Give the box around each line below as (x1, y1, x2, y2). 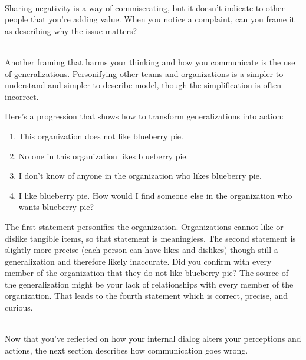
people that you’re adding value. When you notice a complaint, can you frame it (5, 13, 295, 25)
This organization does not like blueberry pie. (18, 129, 183, 142)
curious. (5, 301, 33, 314)
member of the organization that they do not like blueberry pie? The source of (5, 266, 288, 279)
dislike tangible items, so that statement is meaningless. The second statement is (5, 232, 296, 244)
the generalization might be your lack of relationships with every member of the (5, 278, 294, 290)
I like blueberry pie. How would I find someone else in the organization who (18, 189, 292, 201)
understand (5, 79, 45, 91)
